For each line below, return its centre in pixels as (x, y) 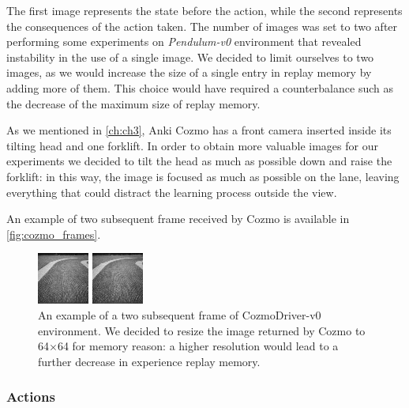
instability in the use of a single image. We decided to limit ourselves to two (190, 57)
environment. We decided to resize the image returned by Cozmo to (202, 330)
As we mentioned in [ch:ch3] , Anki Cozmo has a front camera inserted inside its (199, 130)
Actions (31, 397)
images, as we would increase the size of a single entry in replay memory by (189, 72)
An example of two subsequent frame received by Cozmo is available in (178, 219)
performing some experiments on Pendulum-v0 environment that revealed (184, 42)
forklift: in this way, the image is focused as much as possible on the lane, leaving (203, 176)
